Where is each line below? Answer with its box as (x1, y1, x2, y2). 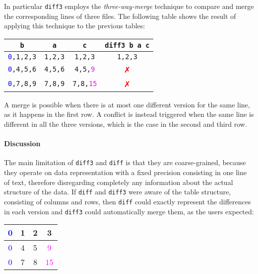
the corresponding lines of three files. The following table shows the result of (4, 10, 236, 21)
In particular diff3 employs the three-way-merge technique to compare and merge (4, 1, 254, 11)
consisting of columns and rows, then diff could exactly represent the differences (4, 196, 251, 206)
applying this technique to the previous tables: (4, 20, 145, 31)
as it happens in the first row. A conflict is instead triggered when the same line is (4, 109, 254, 119)
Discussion (4, 138, 41, 149)
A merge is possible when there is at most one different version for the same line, (4, 99, 250, 109)
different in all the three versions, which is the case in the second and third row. (4, 119, 247, 129)
